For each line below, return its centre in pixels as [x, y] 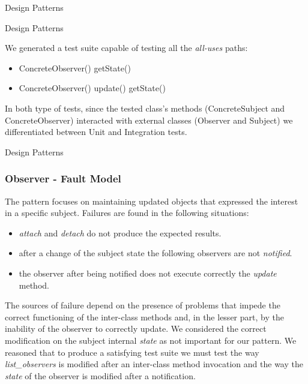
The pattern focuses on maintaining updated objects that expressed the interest [152, 201]
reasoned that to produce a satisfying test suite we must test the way [132, 352]
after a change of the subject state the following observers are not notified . [156, 253]
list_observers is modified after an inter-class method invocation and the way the [154, 364]
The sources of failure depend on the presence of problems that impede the [143, 305]
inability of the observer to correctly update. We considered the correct [136, 328]
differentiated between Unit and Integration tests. [96, 132]
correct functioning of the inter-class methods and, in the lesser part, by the [144, 316]
